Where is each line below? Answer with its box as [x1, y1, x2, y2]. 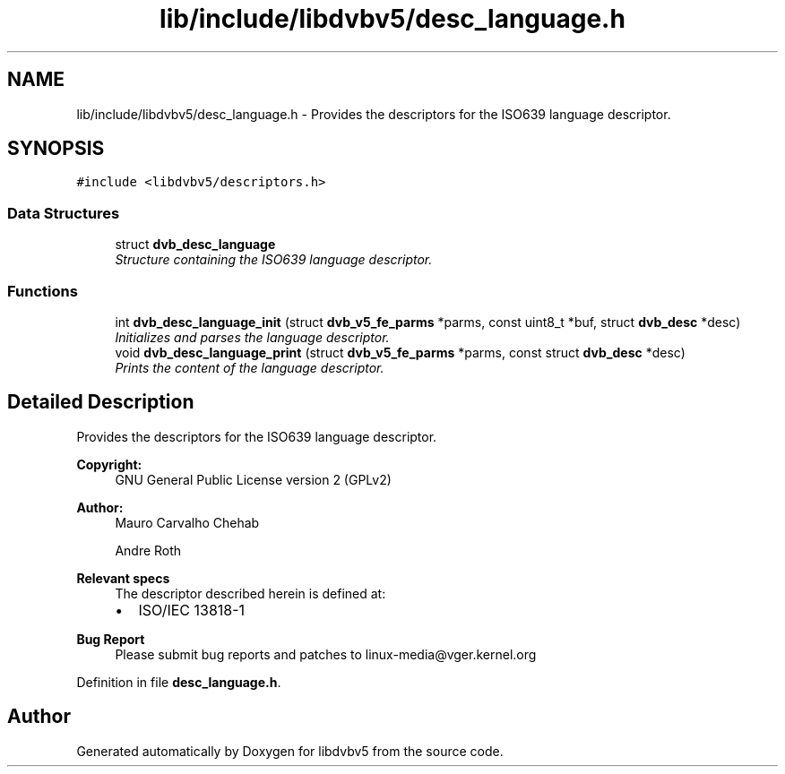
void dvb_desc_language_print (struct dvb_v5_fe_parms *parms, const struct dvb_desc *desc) [115, 344, 686, 360]
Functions [7, 281, 78, 300]
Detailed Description [7, 391, 194, 414]
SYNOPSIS [7, 137, 105, 160]
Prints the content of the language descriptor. [115, 359, 384, 375]
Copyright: [76, 456, 142, 472]
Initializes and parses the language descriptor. [115, 329, 390, 345]
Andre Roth [115, 542, 182, 558]
